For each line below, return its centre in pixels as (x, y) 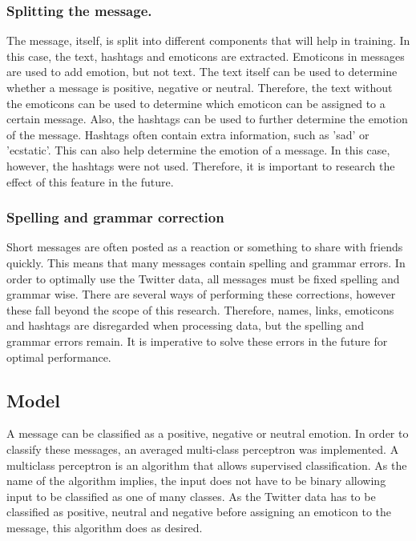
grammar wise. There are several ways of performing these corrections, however (201, 294)
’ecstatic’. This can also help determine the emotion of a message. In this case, (198, 150)
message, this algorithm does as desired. (105, 527)
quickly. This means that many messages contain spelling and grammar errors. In (206, 262)
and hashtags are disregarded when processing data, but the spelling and (185, 325)
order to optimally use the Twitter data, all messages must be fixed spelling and (203, 278)
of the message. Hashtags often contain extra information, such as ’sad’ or (188, 134)
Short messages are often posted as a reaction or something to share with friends (205, 247)
